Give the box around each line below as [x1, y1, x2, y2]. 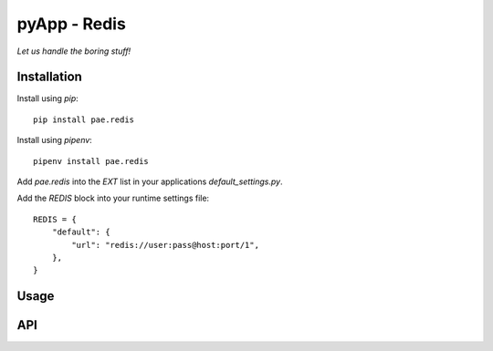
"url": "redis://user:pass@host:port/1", [71, 240, 260, 250]
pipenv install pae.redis [33, 156, 150, 166]
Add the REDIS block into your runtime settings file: [16, 192, 210, 204]
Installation [16, 69, 82, 85]
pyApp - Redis [16, 14, 127, 34]
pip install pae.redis [33, 114, 135, 125]
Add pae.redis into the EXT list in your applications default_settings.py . [16, 176, 283, 187]
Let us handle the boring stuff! [16, 46, 131, 57]
